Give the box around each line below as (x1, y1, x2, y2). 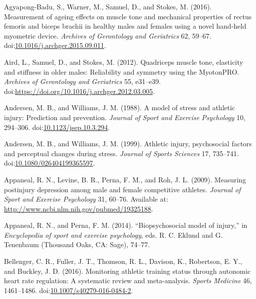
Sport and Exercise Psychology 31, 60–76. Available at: (4, 194, 168, 204)
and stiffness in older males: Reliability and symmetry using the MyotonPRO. (4, 66, 239, 77)
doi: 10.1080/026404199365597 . (4, 158, 95, 168)
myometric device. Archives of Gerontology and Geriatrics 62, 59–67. (4, 30, 212, 41)
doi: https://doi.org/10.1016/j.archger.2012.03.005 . (4, 85, 155, 96)
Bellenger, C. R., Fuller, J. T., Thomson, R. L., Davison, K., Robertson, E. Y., (4, 256, 242, 266)
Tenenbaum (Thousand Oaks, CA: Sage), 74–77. (4, 239, 150, 250)
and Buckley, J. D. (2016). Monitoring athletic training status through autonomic (4, 265, 251, 276)
